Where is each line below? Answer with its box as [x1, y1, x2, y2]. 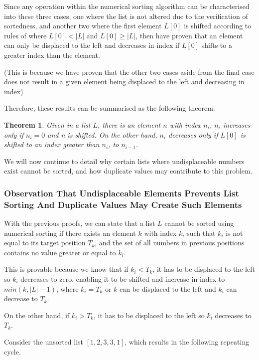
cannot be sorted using [164, 218, 234, 228]
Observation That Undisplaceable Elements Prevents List [4, 186, 239, 199]
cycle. [4, 346, 21, 357]
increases [223, 119, 251, 130]
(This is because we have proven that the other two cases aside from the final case [4, 66, 255, 77]
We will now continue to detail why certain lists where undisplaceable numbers [4, 156, 245, 166]
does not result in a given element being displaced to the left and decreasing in [4, 76, 245, 87]
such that [187, 227, 216, 238]
